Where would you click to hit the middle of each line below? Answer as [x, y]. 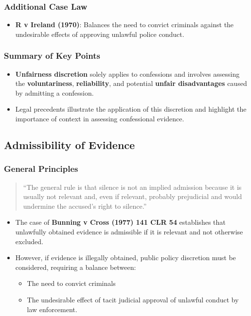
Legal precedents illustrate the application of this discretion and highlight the [131, 109]
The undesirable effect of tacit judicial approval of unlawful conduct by [133, 299]
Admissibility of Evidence [70, 144]
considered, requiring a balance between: [76, 267]
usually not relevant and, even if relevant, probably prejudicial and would [133, 196]
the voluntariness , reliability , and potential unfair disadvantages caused [131, 83]
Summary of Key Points [52, 56]
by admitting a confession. [54, 92]
